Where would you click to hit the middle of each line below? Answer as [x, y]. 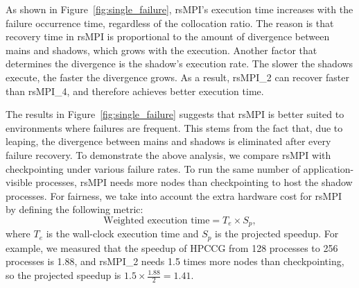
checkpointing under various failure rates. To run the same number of [153, 168]
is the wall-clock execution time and [122, 234]
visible [19, 182]
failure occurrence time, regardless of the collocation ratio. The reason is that [170, 23]
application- [329, 168]
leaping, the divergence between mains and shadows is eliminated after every [168, 141]
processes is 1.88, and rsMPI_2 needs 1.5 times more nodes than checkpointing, [175, 261]
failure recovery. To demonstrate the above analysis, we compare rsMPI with [168, 154]
